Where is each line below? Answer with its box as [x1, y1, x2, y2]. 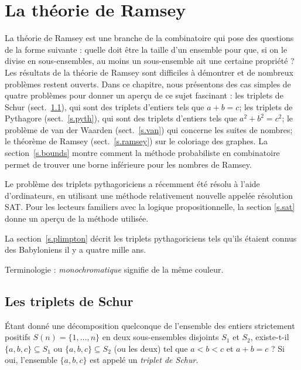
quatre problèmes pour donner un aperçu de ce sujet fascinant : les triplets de [5, 89, 283, 101]
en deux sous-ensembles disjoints [102, 331, 219, 343]
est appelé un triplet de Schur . [90, 354, 199, 366]
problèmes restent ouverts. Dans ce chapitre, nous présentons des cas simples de [5, 77, 291, 90]
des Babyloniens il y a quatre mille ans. [5, 243, 146, 256]
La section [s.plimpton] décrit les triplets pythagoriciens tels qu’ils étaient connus [5, 232, 297, 244]
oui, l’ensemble [5, 354, 57, 366]
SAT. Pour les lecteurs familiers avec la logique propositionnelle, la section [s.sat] [5, 201, 295, 213]
